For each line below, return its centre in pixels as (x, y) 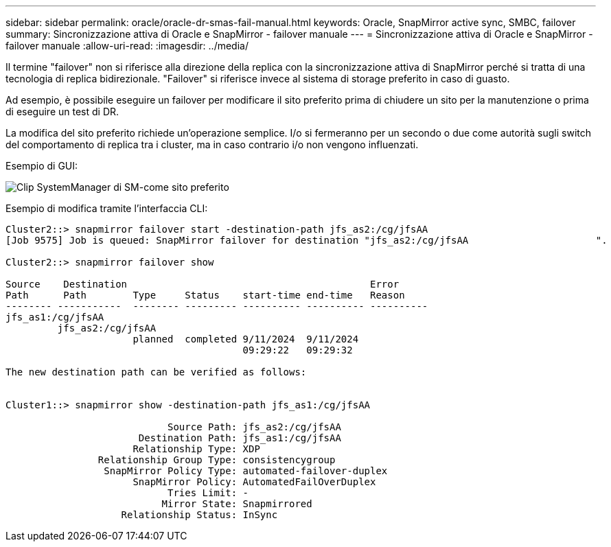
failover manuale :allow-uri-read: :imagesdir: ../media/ (127, 46)
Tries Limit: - (208, 493)
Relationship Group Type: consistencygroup (217, 460)
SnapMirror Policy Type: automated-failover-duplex (246, 471)
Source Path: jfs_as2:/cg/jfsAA (254, 427)
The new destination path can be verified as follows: (156, 372)
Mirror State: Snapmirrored (237, 504)
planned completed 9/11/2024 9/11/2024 (246, 339)
